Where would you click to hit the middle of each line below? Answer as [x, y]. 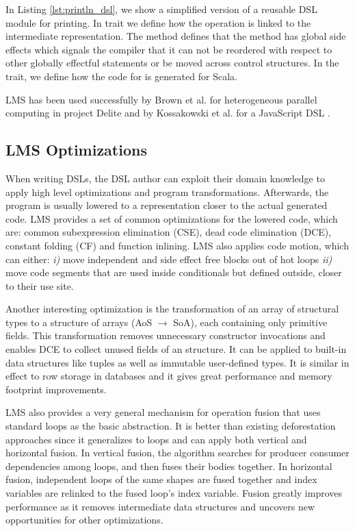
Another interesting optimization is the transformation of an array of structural [172, 309]
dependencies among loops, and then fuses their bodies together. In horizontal [169, 466]
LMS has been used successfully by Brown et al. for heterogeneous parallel [161, 99]
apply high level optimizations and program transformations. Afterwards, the [167, 192]
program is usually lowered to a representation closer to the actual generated [167, 205]
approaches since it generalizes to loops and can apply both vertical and [156, 439]
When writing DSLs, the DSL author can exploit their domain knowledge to [165, 178]
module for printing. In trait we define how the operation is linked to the [158, 22]
